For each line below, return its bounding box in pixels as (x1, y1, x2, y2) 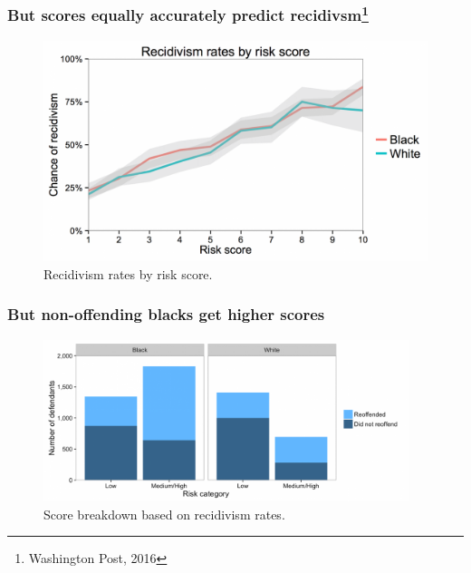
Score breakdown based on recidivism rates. (43, 504, 285, 523)
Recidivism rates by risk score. (43, 264, 213, 283)
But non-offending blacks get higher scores (7, 303, 325, 325)
